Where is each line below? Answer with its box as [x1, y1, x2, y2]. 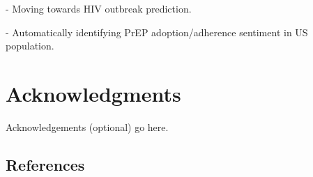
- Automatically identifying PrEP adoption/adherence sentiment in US [6, 24, 308, 39]
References [6, 153, 85, 175]
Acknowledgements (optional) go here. [6, 119, 169, 134]
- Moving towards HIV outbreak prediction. [6, 1, 192, 15]
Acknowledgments [6, 79, 181, 107]
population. [6, 38, 54, 53]
